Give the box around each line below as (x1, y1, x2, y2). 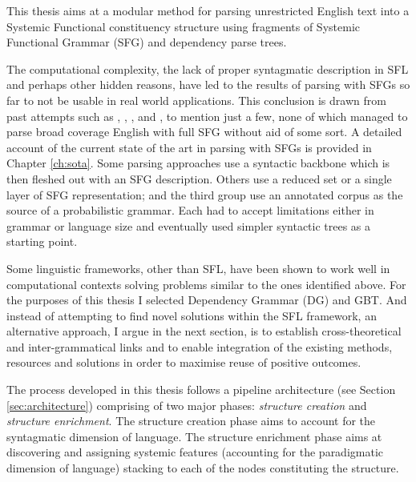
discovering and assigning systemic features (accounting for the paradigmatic (6, 444, 384, 460)
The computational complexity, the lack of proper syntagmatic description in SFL (6, 60, 409, 77)
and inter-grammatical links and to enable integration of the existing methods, (6, 338, 393, 355)
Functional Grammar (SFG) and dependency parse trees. (6, 34, 287, 50)
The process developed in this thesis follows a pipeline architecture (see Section (6, 381, 396, 398)
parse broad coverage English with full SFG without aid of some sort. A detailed (6, 123, 402, 140)
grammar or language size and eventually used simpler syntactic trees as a (6, 217, 371, 234)
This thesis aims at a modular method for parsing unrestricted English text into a (6, 2, 410, 18)
